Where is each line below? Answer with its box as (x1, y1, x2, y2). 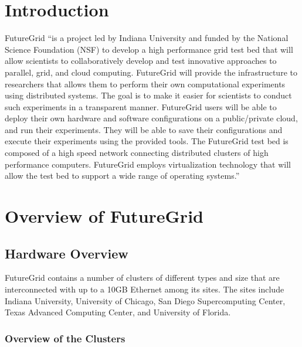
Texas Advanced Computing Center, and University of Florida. (5, 306, 231, 318)
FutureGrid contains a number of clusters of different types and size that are (5, 271, 280, 284)
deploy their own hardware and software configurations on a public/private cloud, (5, 112, 298, 124)
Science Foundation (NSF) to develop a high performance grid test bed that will (5, 43, 293, 55)
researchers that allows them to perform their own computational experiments (5, 77, 286, 90)
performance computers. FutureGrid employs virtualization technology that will (5, 158, 291, 170)
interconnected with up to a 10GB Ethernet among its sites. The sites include (5, 283, 284, 295)
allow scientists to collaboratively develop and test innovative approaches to (5, 55, 277, 67)
